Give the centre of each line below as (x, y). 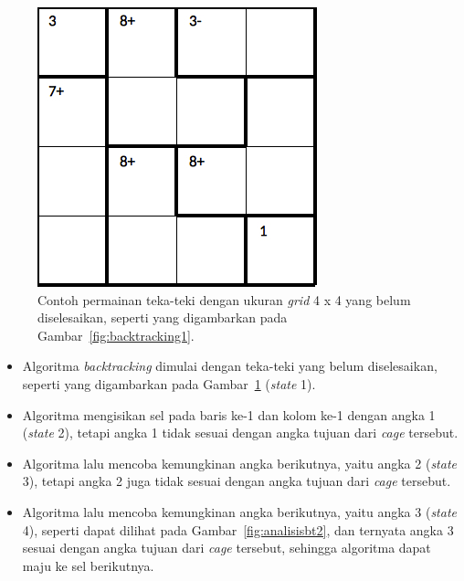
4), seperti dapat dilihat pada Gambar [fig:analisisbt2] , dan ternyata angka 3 (238, 529)
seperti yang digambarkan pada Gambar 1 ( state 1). (169, 383)
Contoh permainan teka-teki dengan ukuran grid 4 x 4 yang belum (224, 299)
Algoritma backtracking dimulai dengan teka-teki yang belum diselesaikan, (230, 366)
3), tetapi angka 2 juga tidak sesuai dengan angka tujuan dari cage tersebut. (237, 481)
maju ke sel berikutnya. (88, 565)
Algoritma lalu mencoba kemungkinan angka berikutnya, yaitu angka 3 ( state (239, 511)
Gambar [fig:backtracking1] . (116, 335)
